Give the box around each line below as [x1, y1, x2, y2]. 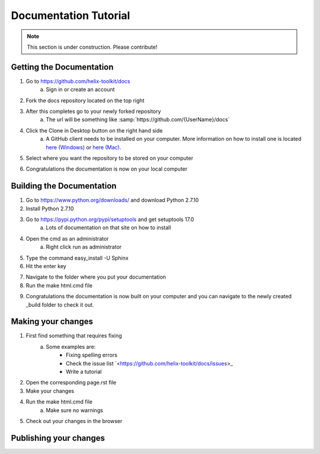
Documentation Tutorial [11, 9, 130, 22]
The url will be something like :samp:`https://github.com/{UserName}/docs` [46, 116, 230, 123]
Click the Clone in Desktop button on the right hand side [25, 127, 163, 134]
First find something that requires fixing [25, 332, 123, 339]
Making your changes [11, 317, 93, 327]
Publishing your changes [11, 433, 105, 443]
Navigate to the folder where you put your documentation [25, 273, 166, 280]
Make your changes [25, 387, 74, 395]
